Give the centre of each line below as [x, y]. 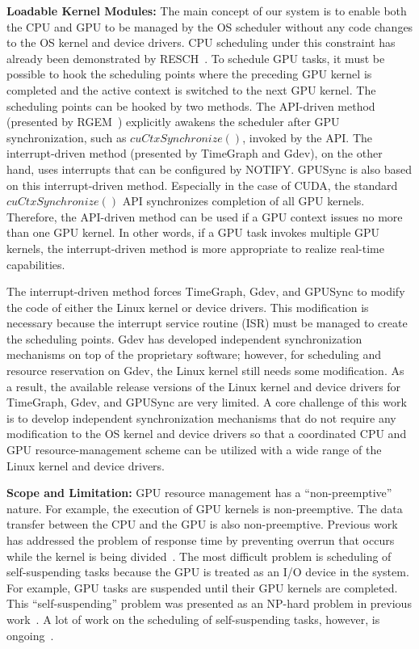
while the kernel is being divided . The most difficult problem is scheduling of [199, 556]
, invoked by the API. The [307, 137]
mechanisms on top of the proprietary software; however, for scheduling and [194, 354]
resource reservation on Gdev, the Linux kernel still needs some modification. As [205, 371]
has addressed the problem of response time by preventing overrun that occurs [201, 540]
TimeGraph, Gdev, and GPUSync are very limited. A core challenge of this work [207, 402]
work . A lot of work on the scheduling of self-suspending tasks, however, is [193, 619]
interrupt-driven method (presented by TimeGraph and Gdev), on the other [195, 153]
